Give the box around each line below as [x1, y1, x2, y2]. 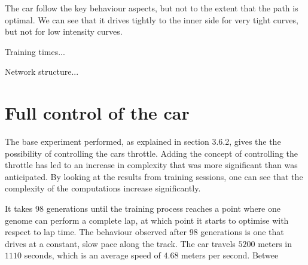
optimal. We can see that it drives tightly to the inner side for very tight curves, [5, 13, 298, 26]
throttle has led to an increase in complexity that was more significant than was [5, 159, 298, 171]
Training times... [5, 45, 65, 57]
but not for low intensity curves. [5, 25, 123, 38]
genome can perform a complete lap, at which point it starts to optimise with [5, 214, 289, 226]
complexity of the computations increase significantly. [5, 182, 201, 194]
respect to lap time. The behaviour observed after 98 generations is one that [5, 226, 284, 238]
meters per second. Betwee [181, 249, 279, 261]
